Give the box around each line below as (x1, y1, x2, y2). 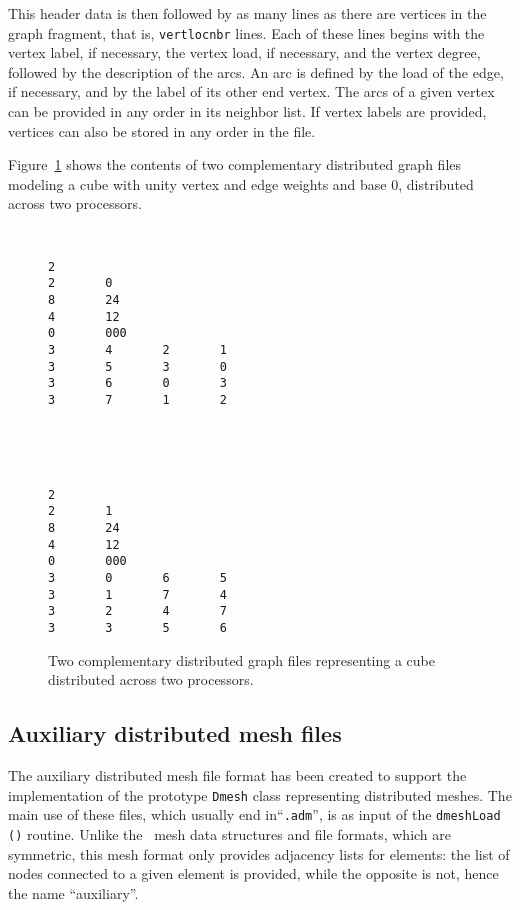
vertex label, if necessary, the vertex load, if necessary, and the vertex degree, (8, 42, 481, 63)
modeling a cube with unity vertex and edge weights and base (8, 173, 387, 194)
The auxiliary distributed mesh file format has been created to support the (8, 765, 467, 786)
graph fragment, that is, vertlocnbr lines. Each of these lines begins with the (8, 22, 485, 43)
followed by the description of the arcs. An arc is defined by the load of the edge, (8, 61, 504, 82)
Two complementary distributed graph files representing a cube (48, 649, 435, 670)
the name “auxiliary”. (8, 882, 139, 903)
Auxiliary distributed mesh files (8, 718, 342, 749)
